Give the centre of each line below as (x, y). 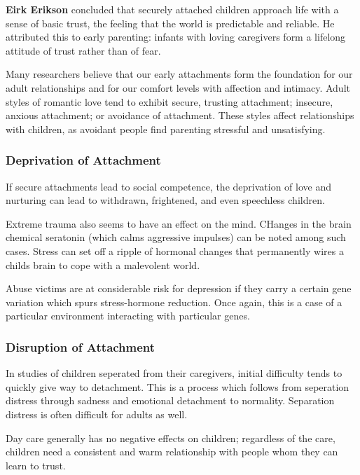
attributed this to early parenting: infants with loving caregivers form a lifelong (176, 37)
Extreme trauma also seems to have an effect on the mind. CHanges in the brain (179, 223)
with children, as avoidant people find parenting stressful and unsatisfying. (166, 129)
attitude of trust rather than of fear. (83, 50)
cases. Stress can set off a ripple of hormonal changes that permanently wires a (175, 250)
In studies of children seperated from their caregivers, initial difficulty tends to (174, 373)
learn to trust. (36, 465)
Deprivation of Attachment (83, 160)
